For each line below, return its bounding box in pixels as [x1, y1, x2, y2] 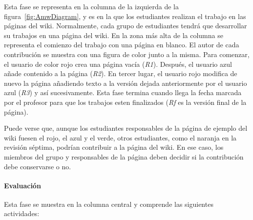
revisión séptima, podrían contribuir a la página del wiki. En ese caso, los [4, 142, 224, 152]
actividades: [4, 208, 40, 219]
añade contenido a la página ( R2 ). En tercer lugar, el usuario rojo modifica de [4, 68, 237, 79]
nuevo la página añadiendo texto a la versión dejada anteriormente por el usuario [4, 78, 247, 88]
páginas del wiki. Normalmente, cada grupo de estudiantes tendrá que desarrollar [4, 20, 247, 31]
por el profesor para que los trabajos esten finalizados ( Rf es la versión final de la [4, 97, 247, 107]
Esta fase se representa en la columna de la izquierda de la [4, 1, 179, 11]
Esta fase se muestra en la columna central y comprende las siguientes [4, 199, 213, 209]
